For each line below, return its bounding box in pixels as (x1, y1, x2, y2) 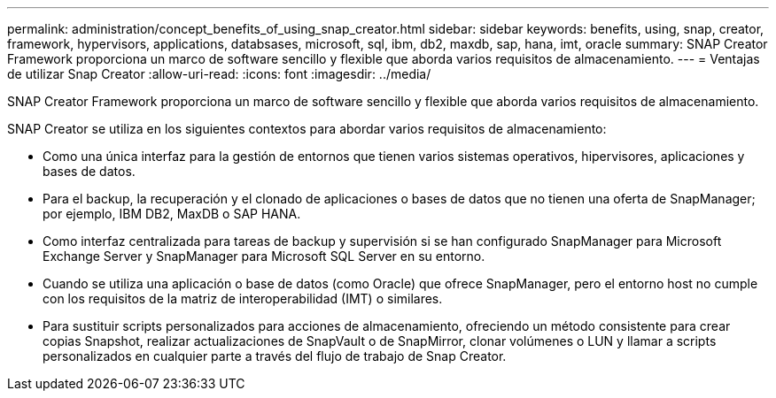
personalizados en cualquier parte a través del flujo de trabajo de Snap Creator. (43, 348, 507, 364)
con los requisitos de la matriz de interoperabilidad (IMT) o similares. (43, 291, 443, 306)
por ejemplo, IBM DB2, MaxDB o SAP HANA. (43, 206, 301, 221)
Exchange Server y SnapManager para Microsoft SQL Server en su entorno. (43, 249, 485, 264)
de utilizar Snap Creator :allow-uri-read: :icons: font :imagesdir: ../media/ (7, 66, 431, 81)
